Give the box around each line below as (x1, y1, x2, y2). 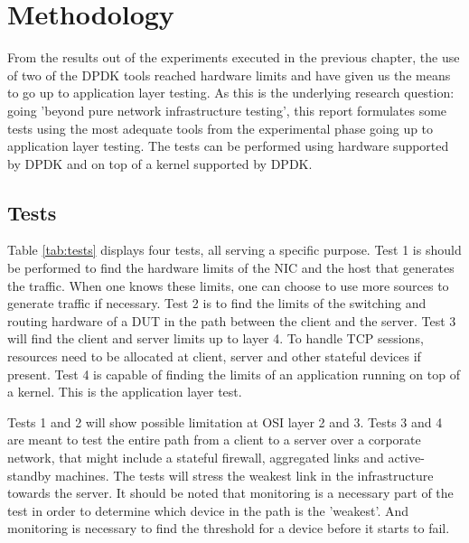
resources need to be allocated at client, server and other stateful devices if (7, 347, 421, 366)
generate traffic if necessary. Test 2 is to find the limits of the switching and (7, 294, 427, 313)
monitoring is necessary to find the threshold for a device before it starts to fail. (7, 519, 450, 538)
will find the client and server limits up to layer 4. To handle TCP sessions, (7, 329, 424, 348)
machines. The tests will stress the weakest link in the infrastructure (54, 465, 434, 484)
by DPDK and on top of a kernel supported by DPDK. (7, 154, 313, 173)
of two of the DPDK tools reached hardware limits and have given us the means (7, 65, 451, 84)
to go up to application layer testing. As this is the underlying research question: (7, 83, 455, 102)
